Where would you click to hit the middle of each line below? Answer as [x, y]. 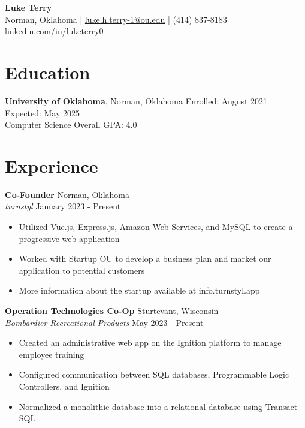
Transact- [283, 406]
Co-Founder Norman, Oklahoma [67, 194]
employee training [52, 354]
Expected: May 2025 [43, 113]
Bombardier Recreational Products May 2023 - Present [104, 322]
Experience [52, 165]
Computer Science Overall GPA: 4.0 [71, 125]
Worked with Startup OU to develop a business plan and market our [145, 258]
